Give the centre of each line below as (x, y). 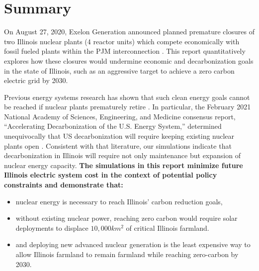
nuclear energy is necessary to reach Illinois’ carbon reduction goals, (119, 201)
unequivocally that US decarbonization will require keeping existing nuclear (119, 136)
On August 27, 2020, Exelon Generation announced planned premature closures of (129, 32)
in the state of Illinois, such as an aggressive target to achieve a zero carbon (119, 70)
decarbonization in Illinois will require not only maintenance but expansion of (122, 155)
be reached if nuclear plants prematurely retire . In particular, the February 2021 (128, 107)
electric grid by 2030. (36, 80)
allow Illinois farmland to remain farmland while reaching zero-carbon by (127, 254)
